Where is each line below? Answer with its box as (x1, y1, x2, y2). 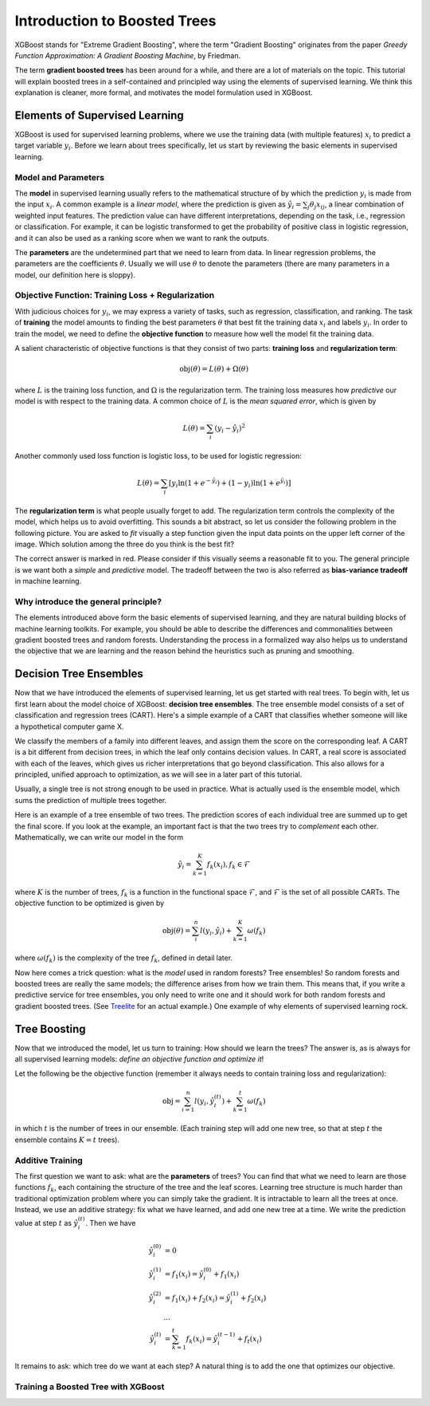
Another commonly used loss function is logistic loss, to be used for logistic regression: (14, 451, 302, 460)
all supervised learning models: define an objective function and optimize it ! (14, 1054, 264, 1064)
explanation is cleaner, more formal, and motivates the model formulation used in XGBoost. (14, 88, 314, 97)
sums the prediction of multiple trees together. (14, 795, 167, 805)
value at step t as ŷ (14, 1219, 79, 1228)
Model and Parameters (14, 171, 105, 183)
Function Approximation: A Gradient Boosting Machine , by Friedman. (14, 50, 241, 60)
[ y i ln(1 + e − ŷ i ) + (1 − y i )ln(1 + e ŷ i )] (168, 477, 291, 490)
